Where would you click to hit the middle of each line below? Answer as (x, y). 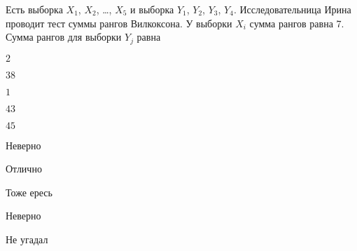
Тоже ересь (29, 192)
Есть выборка (34, 9)
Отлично (24, 169)
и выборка (152, 9)
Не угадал (27, 239)
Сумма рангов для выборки (64, 37)
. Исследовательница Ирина (292, 9)
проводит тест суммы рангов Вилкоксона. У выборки (119, 23)
